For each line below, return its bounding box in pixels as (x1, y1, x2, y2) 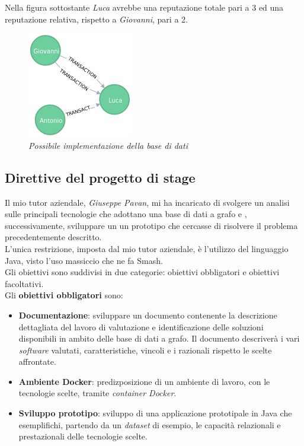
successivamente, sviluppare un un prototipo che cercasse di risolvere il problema (5, 219, 298, 231)
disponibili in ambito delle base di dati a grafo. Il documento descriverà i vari (18, 332, 300, 345)
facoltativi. (5, 277, 44, 289)
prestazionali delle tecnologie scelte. (18, 430, 148, 442)
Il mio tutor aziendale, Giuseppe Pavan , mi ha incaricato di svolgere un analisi (5, 196, 290, 208)
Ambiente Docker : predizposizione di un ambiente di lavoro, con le (18, 375, 270, 387)
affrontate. (18, 355, 56, 368)
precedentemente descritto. (5, 231, 102, 243)
